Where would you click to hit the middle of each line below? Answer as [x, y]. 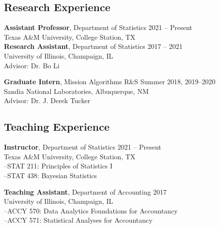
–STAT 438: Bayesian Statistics [51, 175]
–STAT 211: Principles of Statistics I [58, 166]
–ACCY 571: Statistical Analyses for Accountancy [78, 220]
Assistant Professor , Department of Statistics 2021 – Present [98, 27]
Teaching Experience [57, 127]
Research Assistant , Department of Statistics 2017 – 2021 [93, 46]
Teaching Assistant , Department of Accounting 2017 [86, 191]
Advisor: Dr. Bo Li [32, 65]
